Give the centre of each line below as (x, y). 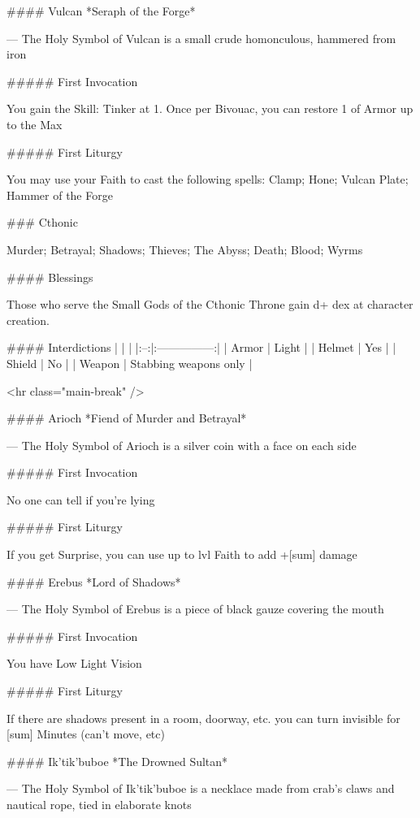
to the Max (35, 124)
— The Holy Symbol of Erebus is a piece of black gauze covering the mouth (195, 609)
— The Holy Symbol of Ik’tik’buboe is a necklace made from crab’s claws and (201, 788)
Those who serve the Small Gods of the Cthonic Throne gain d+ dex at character (210, 304)
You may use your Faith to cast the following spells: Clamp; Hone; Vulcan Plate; (208, 179)
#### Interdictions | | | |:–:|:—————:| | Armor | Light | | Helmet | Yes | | (201, 347)
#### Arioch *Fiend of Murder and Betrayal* (127, 418)
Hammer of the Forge (60, 195)
